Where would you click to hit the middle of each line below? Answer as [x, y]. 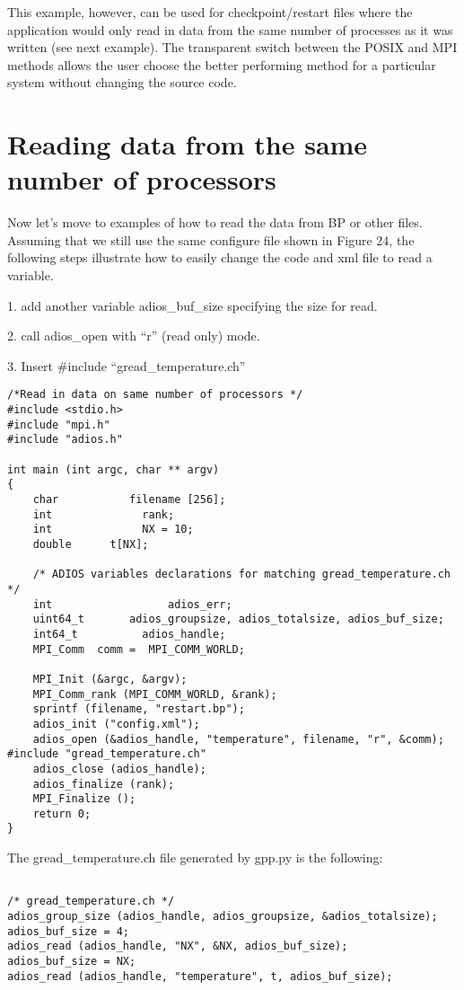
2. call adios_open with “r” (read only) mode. [134, 336]
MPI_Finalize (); [84, 799]
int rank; [104, 514]
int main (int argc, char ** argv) [114, 469]
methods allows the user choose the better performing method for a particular [222, 64]
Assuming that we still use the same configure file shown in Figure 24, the [211, 239]
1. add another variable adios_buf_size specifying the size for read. [193, 305]
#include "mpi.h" [59, 424]
